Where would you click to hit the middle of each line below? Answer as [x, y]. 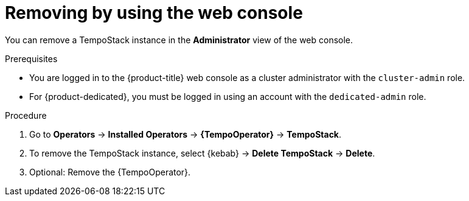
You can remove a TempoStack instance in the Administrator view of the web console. [179, 40]
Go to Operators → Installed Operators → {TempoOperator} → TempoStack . [186, 134]
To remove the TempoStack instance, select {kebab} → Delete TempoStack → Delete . [202, 153]
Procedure [26, 115]
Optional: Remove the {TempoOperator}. [110, 172]
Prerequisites [31, 58]
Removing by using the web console [154, 13]
